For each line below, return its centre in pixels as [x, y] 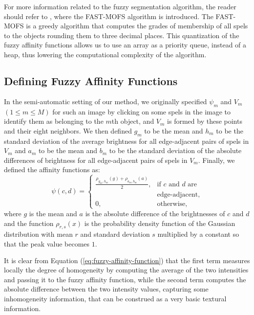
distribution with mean [38, 234]
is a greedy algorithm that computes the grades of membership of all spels [137, 26]
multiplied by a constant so [198, 234]
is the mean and [53, 213]
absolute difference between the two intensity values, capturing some [106, 289]
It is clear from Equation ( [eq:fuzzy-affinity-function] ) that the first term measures [127, 260]
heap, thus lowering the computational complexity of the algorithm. [105, 54]
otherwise [171, 204]
